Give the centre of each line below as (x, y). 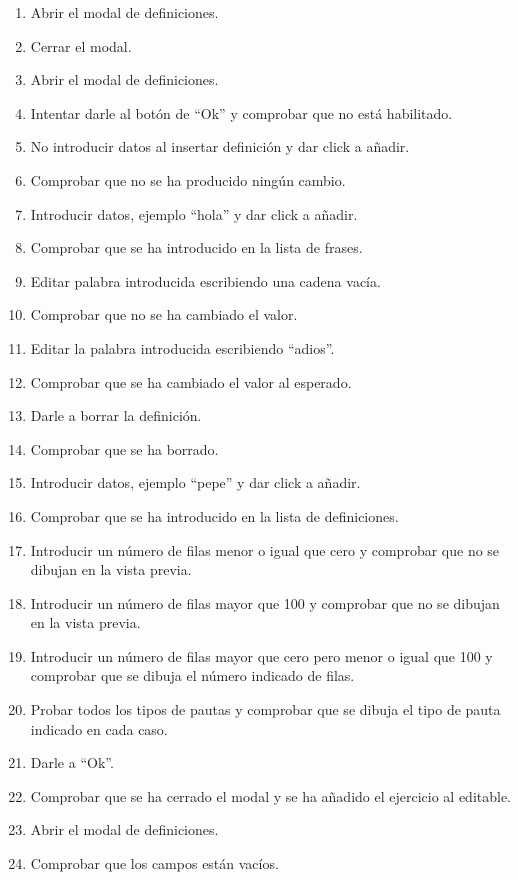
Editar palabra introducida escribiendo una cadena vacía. (205, 280)
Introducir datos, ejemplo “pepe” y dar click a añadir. (195, 482)
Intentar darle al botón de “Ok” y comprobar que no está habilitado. (241, 112)
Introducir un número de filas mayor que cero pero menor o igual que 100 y (261, 655)
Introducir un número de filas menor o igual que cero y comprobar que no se (265, 549)
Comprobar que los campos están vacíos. (154, 863)
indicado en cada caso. (99, 728)
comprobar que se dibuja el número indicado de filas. (192, 675)
